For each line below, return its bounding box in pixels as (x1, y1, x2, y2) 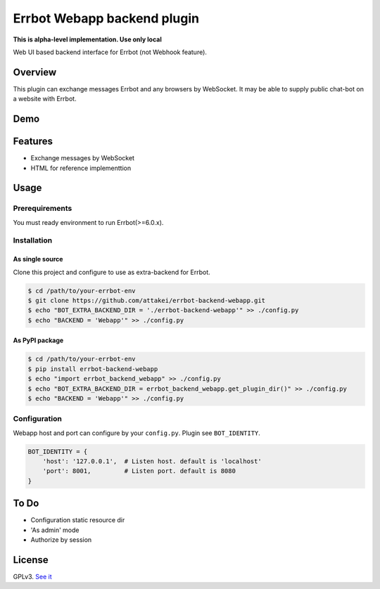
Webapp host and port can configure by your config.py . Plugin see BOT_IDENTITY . (13, 429, 260, 437)
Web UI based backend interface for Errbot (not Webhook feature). (13, 48, 208, 56)
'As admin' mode (30, 526, 80, 534)
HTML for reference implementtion (30, 164, 132, 172)
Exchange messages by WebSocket (30, 154, 135, 162)
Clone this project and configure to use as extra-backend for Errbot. (13, 268, 210, 276)
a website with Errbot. (13, 95, 77, 103)
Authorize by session (30, 536, 92, 544)
